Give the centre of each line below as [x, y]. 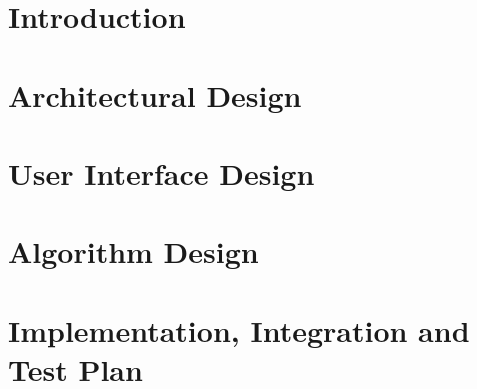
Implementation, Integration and [239, 329]
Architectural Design [155, 94]
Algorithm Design [133, 251]
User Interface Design [161, 172]
